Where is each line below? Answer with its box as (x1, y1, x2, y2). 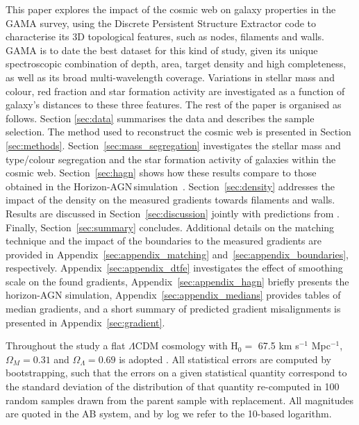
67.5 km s (258, 338, 299, 353)
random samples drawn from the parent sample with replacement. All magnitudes (6, 392, 353, 407)
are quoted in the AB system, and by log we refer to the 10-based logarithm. (6, 406, 332, 421)
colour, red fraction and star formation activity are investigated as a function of (6, 83, 345, 98)
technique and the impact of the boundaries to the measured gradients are (6, 233, 322, 248)
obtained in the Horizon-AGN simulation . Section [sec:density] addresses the (6, 178, 335, 193)
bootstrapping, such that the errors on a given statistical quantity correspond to (6, 365, 347, 380)
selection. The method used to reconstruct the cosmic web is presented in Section (6, 124, 351, 139)
